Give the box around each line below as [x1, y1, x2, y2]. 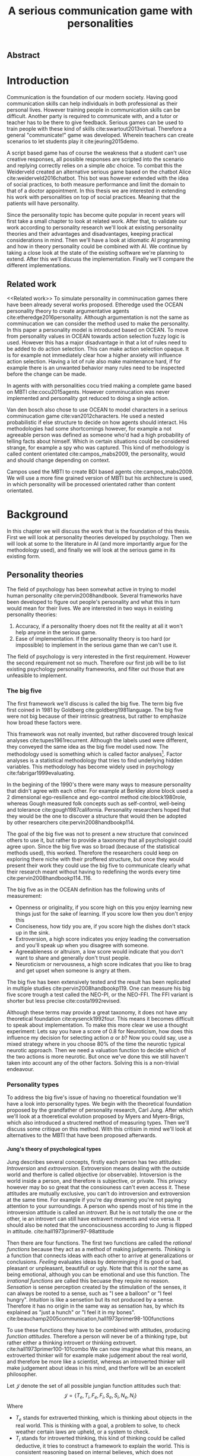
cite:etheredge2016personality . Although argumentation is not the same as [7, 314, 189, 321]
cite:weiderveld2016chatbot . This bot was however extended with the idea [7, 175, 189, 182]
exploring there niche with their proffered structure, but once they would [7, 855, 184, 862]
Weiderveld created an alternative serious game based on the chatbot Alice [7, 168, 192, 176]
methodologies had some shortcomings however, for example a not [7, 425, 172, 432]
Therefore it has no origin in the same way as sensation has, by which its [7, 1302, 185, 1310]
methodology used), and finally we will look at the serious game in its [7, 546, 176, 553]
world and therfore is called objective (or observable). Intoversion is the [7, 1171, 182, 1178]
